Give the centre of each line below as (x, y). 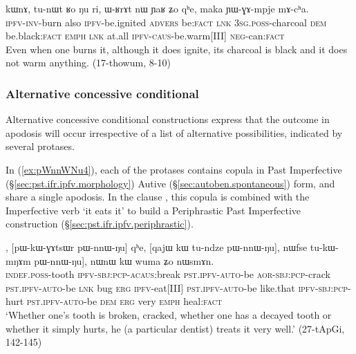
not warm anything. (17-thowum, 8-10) (88, 63)
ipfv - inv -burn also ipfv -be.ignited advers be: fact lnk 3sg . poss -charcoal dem (166, 22)
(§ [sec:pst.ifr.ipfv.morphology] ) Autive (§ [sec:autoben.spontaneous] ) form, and (170, 183)
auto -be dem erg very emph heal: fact (143, 301)
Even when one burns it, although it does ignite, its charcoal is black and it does (177, 49)
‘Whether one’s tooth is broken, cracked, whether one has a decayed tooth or (169, 314)
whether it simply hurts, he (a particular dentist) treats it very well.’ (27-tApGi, (175, 328)
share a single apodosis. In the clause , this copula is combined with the (158, 197)
